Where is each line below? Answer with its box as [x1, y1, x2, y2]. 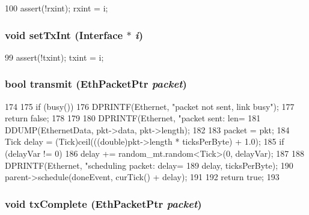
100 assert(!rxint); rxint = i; [5, 2, 108, 14]
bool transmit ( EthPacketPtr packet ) [5, 76, 187, 91]
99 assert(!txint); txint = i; [5, 50, 104, 63]
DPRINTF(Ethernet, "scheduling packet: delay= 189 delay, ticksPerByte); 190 [5, 159, 293, 171]
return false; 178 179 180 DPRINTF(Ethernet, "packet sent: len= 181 [5, 112, 261, 124]
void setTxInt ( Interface [5, 27, 123, 42]
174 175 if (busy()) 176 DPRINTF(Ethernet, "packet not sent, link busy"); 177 [5, 100, 295, 112]
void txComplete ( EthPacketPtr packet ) [5, 196, 202, 211]
